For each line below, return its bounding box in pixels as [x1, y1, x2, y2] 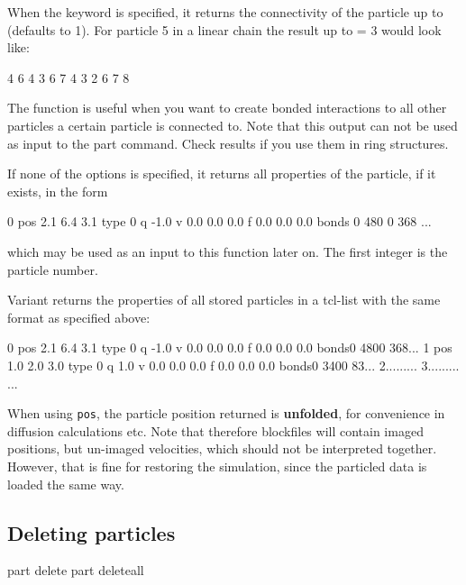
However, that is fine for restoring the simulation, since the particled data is [7, 456, 427, 475]
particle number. [7, 260, 98, 279]
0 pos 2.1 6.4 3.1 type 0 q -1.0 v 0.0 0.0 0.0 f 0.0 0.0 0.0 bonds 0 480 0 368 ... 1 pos [7, 338, 452, 357]
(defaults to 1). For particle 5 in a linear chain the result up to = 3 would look [7, 20, 442, 39]
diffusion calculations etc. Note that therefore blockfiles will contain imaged [7, 421, 424, 440]
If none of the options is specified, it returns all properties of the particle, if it [7, 164, 436, 183]
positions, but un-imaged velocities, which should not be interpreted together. [7, 439, 437, 458]
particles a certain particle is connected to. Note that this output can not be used [7, 115, 458, 134]
